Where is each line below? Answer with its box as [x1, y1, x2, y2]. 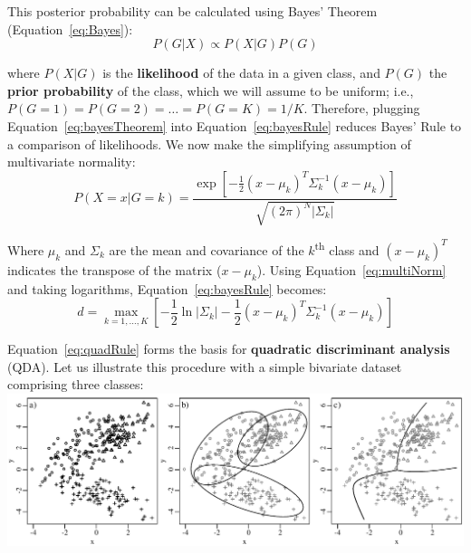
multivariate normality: [7, 152, 136, 171]
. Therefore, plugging [303, 99, 420, 118]
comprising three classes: [7, 375, 144, 394]
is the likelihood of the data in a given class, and [102, 63, 380, 82]
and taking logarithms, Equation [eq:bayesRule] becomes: [7, 279, 327, 298]
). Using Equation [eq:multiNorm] [256, 260, 447, 279]
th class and [314, 238, 380, 259]
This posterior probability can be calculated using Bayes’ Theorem [7, 2, 378, 20]
